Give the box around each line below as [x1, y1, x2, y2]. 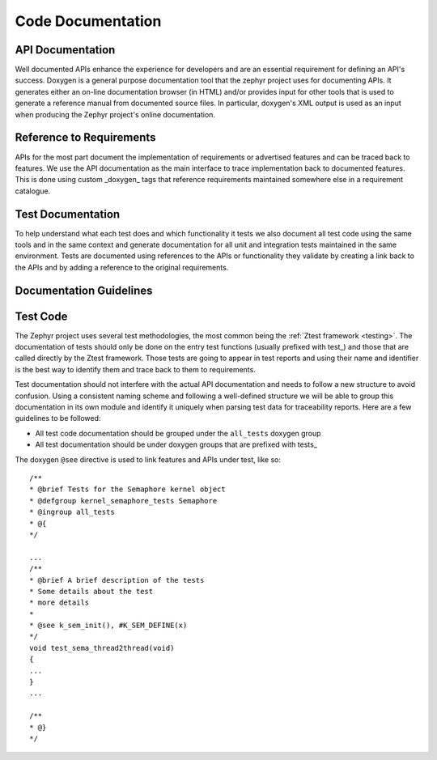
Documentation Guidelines [15, 283, 153, 297]
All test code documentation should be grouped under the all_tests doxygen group [35, 428, 321, 438]
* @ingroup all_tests [29, 507, 115, 517]
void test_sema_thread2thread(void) [29, 643, 175, 652]
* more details [29, 598, 90, 607]
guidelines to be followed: [15, 414, 101, 423]
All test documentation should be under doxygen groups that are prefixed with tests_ [35, 439, 317, 449]
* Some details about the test [29, 587, 154, 596]
